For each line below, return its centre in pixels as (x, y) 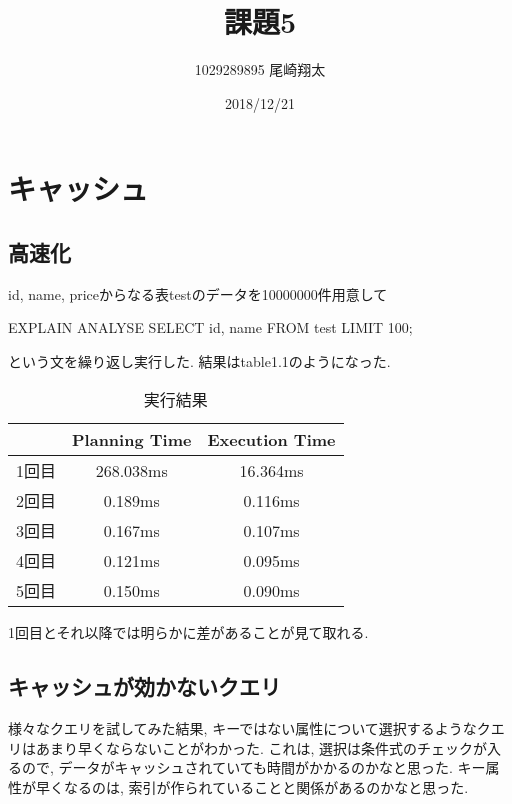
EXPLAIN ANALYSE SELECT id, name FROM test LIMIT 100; (210, 327)
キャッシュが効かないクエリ (144, 686)
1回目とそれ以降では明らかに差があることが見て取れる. (188, 632)
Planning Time (132, 440)
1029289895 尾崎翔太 (260, 69)
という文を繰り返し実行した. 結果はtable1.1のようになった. (199, 360)
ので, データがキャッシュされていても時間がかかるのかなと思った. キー (253, 767)
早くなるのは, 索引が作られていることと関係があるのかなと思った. (252, 787)
